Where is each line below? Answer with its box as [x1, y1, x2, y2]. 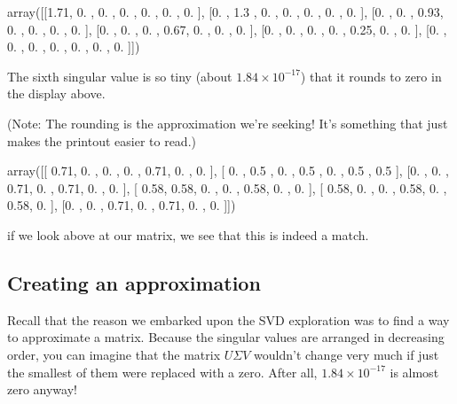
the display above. [7, 84, 106, 103]
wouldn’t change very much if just [254, 345, 439, 363]
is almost [390, 362, 439, 381]
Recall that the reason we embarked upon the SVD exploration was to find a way [7, 310, 450, 329]
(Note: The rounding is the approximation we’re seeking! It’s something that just [7, 113, 448, 132]
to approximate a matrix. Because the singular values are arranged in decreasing [7, 328, 445, 346]
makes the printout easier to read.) [7, 131, 196, 150]
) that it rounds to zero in [300, 66, 442, 85]
